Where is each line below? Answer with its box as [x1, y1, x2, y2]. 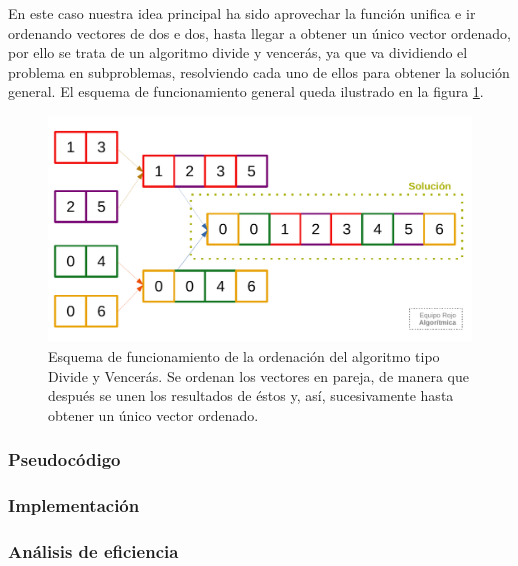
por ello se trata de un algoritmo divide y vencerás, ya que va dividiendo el [8, 42, 468, 63]
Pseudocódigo [8, 447, 121, 472]
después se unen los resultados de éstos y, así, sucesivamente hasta [48, 385, 454, 406]
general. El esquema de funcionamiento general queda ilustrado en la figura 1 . [8, 81, 484, 102]
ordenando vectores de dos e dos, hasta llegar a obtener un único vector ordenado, [8, 22, 511, 43]
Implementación [8, 493, 140, 518]
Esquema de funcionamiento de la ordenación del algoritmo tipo [48, 346, 440, 367]
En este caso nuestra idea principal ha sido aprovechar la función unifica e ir [8, 3, 476, 23]
